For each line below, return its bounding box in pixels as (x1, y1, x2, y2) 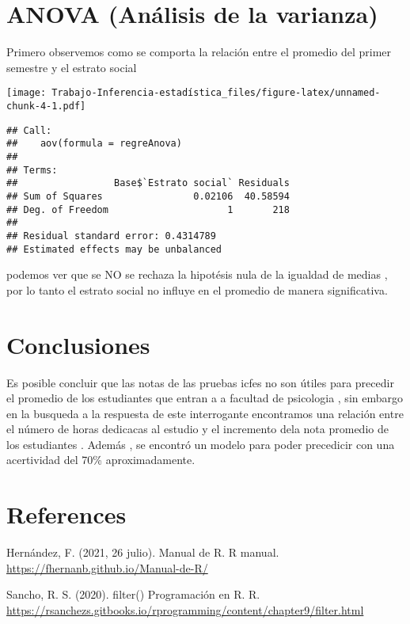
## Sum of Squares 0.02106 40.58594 (6, 190, 290, 202)
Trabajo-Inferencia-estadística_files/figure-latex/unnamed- (51, 87, 381, 99)
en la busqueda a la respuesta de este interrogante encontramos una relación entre (6, 405, 404, 421)
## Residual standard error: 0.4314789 (6, 230, 216, 242)
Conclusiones (6, 328, 150, 360)
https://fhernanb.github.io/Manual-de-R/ (6, 559, 208, 576)
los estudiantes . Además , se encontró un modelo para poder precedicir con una (6, 436, 395, 452)
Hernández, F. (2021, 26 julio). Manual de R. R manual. (6, 544, 279, 561)
